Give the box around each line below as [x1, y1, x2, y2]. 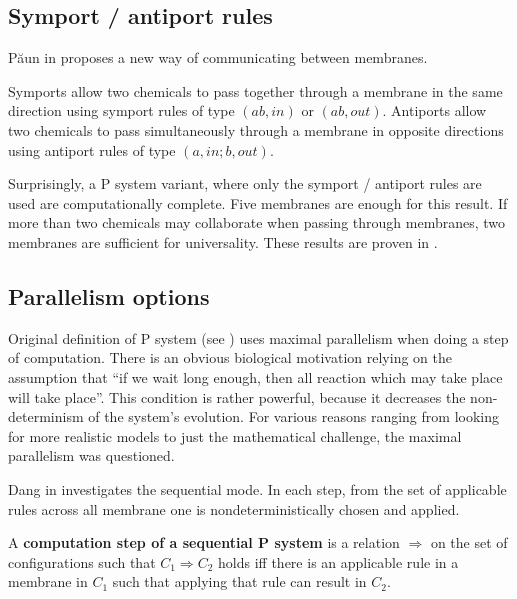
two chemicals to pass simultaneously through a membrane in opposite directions [8, 119, 504, 140]
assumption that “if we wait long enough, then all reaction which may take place [8, 366, 503, 387]
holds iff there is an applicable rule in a [218, 551, 459, 572]
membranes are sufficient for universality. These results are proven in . [8, 231, 438, 252]
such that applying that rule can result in [112, 571, 367, 592]
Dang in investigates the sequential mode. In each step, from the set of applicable [8, 478, 507, 499]
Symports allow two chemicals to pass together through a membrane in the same [8, 80, 503, 101]
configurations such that [8, 551, 156, 572]
